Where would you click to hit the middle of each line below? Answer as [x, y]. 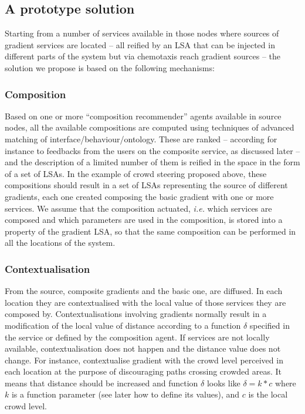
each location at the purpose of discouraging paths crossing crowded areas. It [143, 371]
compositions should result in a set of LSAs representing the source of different [146, 185]
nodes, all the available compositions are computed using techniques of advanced [150, 127]
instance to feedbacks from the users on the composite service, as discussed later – [152, 150]
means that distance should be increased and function [101, 383]
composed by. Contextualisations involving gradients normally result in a [136, 314]
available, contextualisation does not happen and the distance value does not [143, 348]
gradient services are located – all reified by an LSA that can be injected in [140, 44]
